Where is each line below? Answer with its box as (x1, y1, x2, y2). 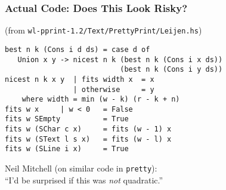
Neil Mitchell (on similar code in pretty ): (5, 162, 157, 174)
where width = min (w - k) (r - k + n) (21, 95, 180, 104)
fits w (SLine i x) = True (5, 145, 129, 154)
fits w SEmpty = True (5, 115, 129, 124)
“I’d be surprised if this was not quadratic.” (5, 173, 163, 186)
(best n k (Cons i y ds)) (120, 65, 223, 74)
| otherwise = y (73, 85, 154, 94)
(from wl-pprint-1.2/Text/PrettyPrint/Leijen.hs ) (5, 24, 202, 36)
